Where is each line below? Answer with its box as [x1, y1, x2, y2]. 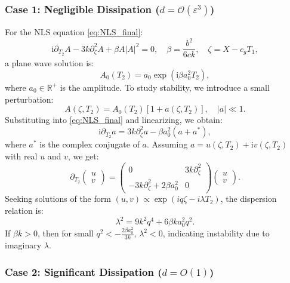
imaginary [5, 239, 42, 251]
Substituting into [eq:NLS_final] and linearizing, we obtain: [5, 113, 223, 126]
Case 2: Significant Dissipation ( [5, 264, 162, 279]
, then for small [37, 227, 94, 239]
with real [5, 149, 38, 162]
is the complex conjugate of [39, 138, 140, 150]
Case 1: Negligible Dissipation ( [5, 1, 160, 16]
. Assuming [147, 138, 188, 150]
